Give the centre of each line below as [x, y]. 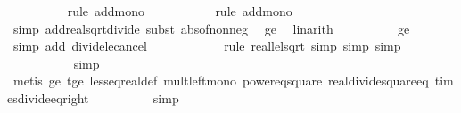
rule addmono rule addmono [180, 11]
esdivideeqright [48, 97]
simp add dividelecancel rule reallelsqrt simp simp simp [207, 46]
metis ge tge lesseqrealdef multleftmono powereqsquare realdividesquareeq [221, 81]
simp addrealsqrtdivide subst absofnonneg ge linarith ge [211, 28]
